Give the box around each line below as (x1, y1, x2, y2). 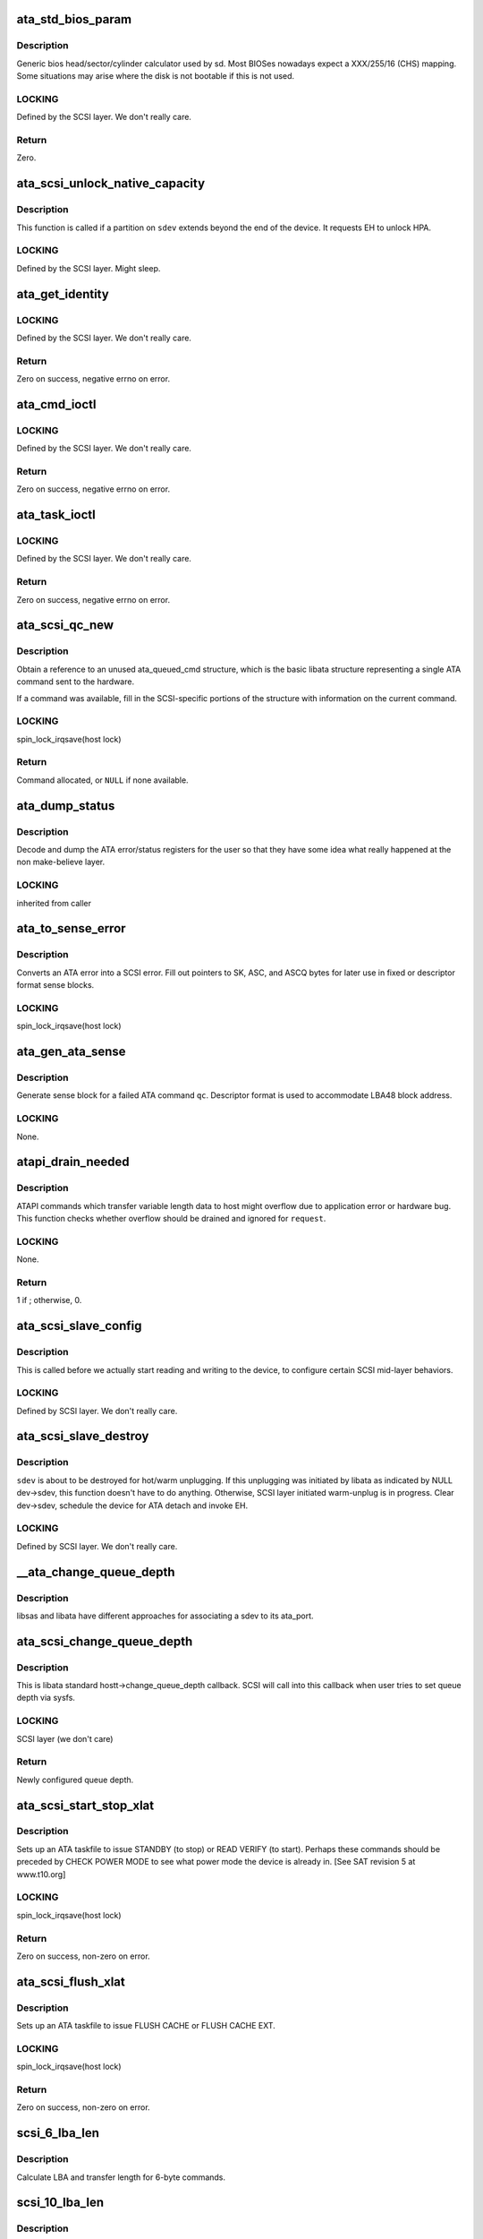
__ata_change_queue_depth (16, 1564, 175, 1580)
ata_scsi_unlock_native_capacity (16, 176, 206, 192)
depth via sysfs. (16, 1693, 76, 1703)
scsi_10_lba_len (16, 2195, 105, 2210)
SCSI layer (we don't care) (16, 1733, 114, 1744)
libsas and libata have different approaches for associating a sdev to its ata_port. (16, 1610, 314, 1621)
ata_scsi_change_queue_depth (16, 1634, 193, 1649)
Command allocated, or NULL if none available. (16, 775, 189, 785)
